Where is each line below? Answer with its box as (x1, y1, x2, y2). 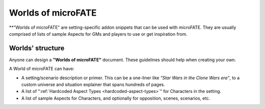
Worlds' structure (9, 44, 65, 52)
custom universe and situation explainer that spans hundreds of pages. (21, 82, 165, 87)
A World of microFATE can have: (9, 66, 75, 72)
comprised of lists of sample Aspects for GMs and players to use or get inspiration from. (9, 31, 187, 37)
